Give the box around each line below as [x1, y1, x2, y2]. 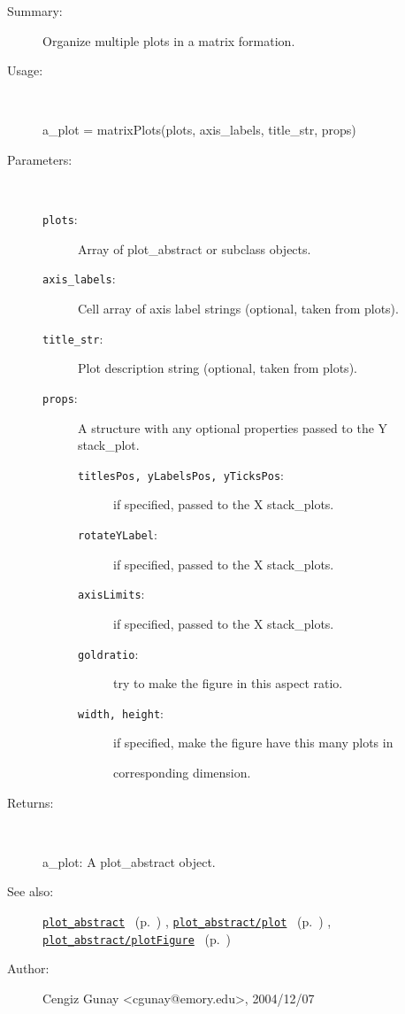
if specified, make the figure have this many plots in [113, 733, 394, 752]
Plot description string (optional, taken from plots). [78, 359, 357, 377]
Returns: [7, 793, 54, 811]
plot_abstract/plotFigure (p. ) [42, 929, 232, 948]
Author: [7, 959, 50, 978]
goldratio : [78, 644, 139, 662]
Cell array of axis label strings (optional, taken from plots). [78, 299, 399, 318]
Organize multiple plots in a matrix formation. [42, 31, 295, 50]
